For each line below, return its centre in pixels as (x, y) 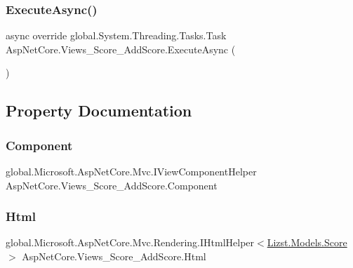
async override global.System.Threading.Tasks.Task (116, 35)
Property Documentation (99, 110)
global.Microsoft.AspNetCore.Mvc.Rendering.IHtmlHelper (130, 242)
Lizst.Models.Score (307, 242)
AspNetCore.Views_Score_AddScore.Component (112, 185)
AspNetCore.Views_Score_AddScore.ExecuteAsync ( (121, 49)
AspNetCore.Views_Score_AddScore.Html (114, 256)
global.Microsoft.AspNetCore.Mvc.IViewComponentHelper (131, 171)
